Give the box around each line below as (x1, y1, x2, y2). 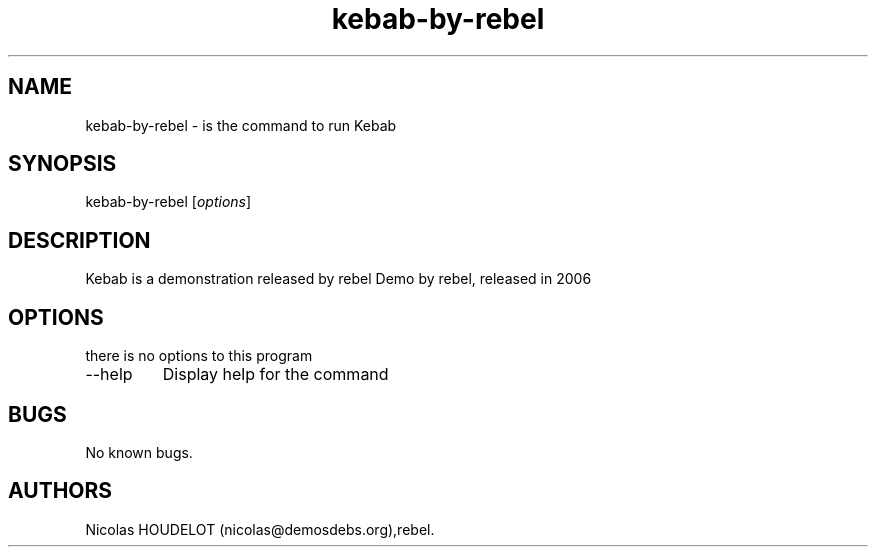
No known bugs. (85, 443, 193, 461)
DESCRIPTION (8, 227, 151, 253)
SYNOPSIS (8, 151, 117, 177)
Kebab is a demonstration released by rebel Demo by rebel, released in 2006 (85, 270, 592, 288)
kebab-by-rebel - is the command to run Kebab (85, 116, 397, 134)
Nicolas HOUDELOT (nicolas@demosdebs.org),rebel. (85, 520, 435, 538)
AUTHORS (8, 478, 113, 504)
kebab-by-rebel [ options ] (85, 193, 252, 211)
